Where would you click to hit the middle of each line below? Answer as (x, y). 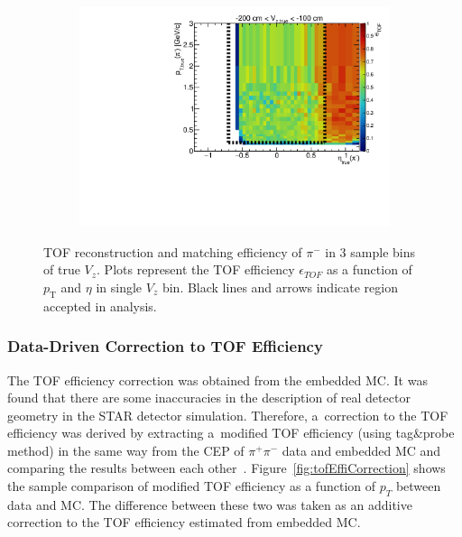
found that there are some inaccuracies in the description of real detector (209, 398)
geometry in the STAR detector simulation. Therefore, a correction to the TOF (228, 415)
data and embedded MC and (361, 450)
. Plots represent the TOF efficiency (196, 269)
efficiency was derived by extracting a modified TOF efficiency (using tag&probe (231, 433)
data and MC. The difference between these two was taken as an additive (210, 504)
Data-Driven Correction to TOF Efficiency (165, 346)
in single (119, 287)
